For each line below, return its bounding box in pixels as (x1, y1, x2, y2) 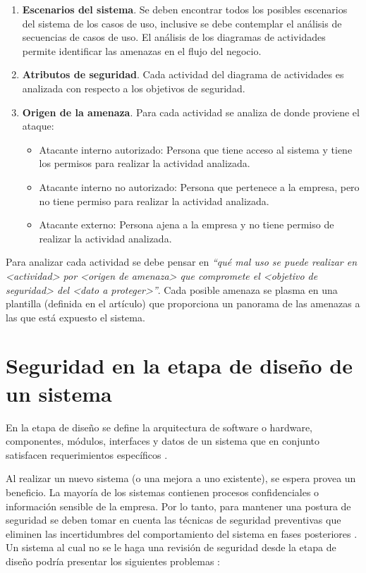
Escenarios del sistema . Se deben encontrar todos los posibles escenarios (22, 2, 348, 16)
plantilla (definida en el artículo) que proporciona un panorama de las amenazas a (6, 296, 360, 311)
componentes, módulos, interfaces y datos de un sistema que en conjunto (6, 433, 319, 448)
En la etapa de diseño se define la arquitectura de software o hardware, (6, 419, 312, 434)
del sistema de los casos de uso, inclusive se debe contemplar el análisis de (22, 16, 342, 30)
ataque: (22, 118, 54, 133)
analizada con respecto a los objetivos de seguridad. (22, 80, 245, 95)
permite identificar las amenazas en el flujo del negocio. (22, 43, 262, 58)
